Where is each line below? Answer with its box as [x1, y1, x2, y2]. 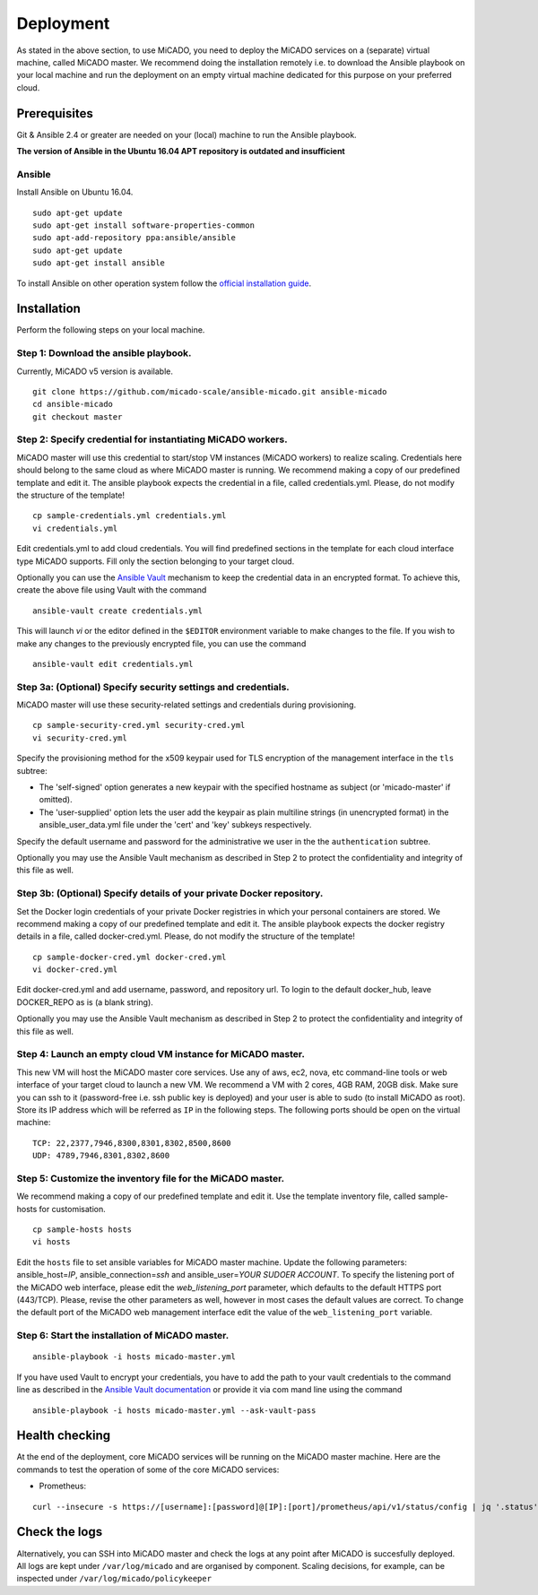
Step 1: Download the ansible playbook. [16, 347, 192, 360]
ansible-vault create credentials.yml [32, 605, 204, 616]
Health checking [16, 1428, 111, 1443]
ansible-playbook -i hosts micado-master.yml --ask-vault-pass [32, 1405, 317, 1416]
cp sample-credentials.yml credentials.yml [32, 511, 227, 521]
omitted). [39, 794, 73, 805]
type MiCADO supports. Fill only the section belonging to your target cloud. [16, 556, 295, 567]
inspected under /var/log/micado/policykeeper [16, 1573, 213, 1584]
